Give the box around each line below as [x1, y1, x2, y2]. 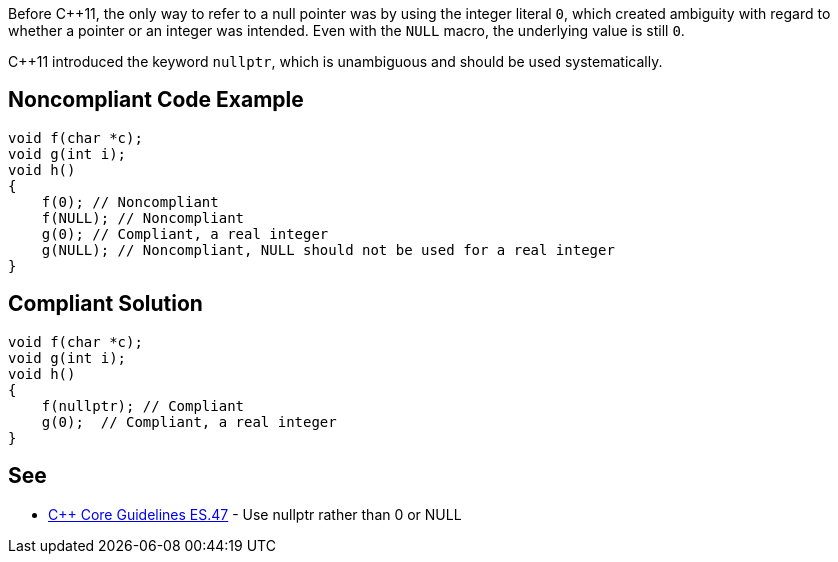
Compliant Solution [8, 291, 203, 317]
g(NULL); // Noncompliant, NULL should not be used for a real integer [41, 241, 615, 258]
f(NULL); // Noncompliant [41, 209, 245, 226]
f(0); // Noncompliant [41, 193, 219, 210]
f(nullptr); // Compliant [41, 397, 245, 414]
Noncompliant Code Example [8, 87, 304, 113]
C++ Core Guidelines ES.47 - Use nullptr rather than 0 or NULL [48, 505, 462, 523]
